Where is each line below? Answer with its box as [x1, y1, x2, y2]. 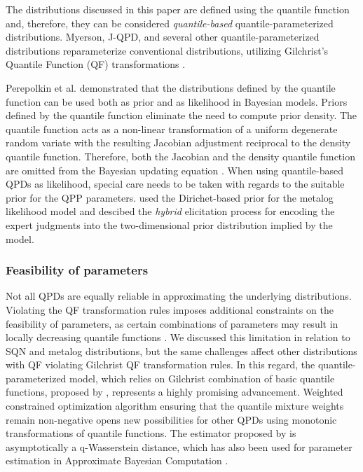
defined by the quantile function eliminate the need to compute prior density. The [6, 108, 357, 123]
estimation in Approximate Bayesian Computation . [6, 453, 228, 468]
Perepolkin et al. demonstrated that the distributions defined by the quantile [6, 80, 336, 95]
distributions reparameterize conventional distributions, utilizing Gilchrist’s [6, 43, 329, 57]
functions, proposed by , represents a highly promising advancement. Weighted [6, 384, 343, 399]
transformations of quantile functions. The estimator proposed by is [6, 426, 296, 440]
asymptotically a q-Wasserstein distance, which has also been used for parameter [6, 439, 352, 454]
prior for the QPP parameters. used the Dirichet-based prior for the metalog [6, 190, 334, 204]
